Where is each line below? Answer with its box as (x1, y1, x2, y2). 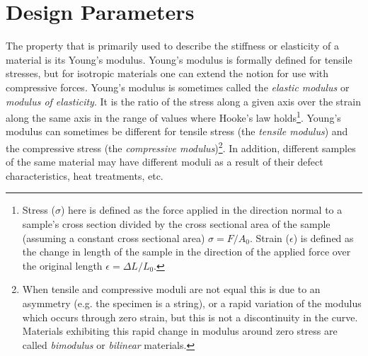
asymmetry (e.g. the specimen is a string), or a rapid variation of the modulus (22, 295, 362, 310)
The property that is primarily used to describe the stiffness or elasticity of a (6, 38, 339, 53)
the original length (22, 258, 103, 272)
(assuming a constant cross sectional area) (22, 230, 205, 245)
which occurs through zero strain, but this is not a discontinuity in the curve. (22, 309, 358, 324)
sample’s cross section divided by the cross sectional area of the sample (22, 216, 330, 231)
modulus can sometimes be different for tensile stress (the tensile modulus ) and (6, 124, 348, 139)
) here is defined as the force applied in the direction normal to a (60, 202, 343, 217)
